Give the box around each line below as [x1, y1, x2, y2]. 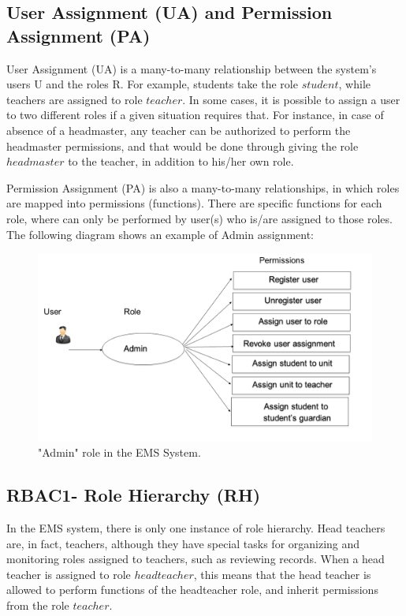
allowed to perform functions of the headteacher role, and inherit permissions [6, 581, 378, 598]
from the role [6, 596, 69, 613]
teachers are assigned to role [6, 91, 143, 107]
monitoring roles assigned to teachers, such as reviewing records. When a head [6, 551, 385, 567]
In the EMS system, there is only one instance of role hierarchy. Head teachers [6, 520, 386, 536]
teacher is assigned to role [6, 566, 131, 582]
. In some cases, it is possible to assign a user [182, 91, 400, 107]
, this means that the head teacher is [193, 566, 371, 582]
